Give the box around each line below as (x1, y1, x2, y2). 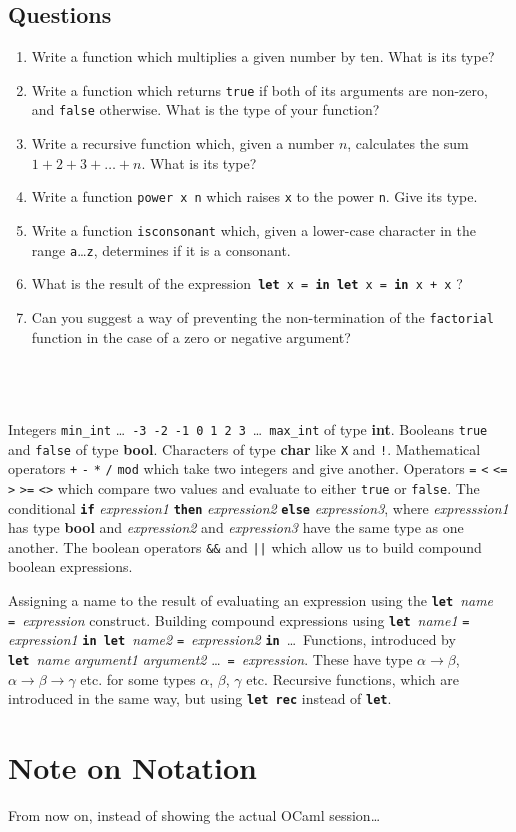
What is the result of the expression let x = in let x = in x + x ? (31, 273, 463, 294)
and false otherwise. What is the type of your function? (31, 99, 380, 120)
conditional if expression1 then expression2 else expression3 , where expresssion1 (8, 497, 509, 518)
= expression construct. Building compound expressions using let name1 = (8, 609, 470, 630)
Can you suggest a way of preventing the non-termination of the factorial (31, 306, 494, 327)
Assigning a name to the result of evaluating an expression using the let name (8, 590, 494, 611)
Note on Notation (8, 747, 257, 788)
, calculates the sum (347, 133, 469, 154)
